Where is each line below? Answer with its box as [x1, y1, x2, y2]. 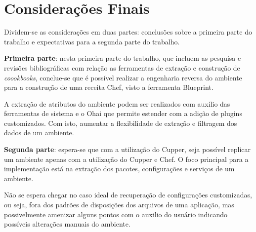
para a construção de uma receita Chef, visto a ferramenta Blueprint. [4, 82, 213, 92]
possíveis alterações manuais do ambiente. [4, 219, 130, 229]
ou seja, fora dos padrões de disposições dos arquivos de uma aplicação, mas [4, 199, 234, 210]
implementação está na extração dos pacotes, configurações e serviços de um [4, 163, 235, 174]
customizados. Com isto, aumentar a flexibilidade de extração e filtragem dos [4, 117, 237, 128]
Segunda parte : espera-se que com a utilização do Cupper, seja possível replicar [4, 144, 251, 155]
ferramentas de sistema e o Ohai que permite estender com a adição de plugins [4, 108, 242, 118]
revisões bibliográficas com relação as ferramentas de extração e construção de [4, 62, 240, 73]
